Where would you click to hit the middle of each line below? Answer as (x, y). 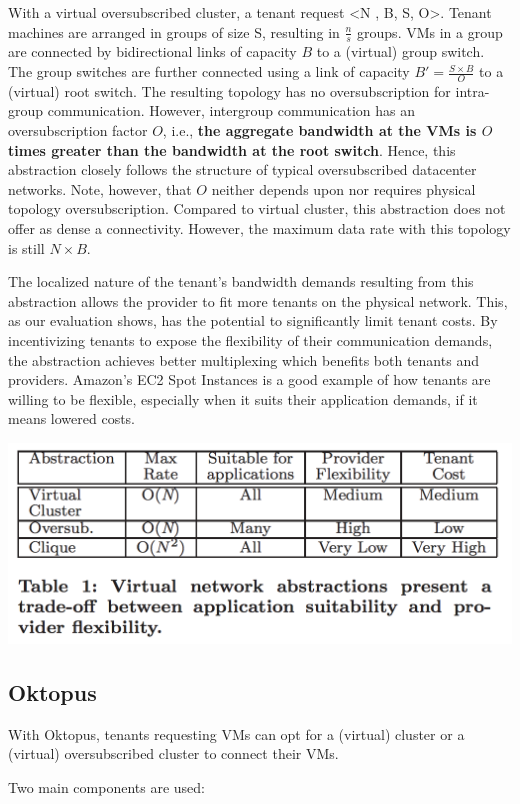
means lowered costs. (72, 418)
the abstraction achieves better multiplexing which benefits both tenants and (243, 359)
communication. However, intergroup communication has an (231, 110)
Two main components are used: (106, 786)
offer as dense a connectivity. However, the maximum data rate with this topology (259, 228)
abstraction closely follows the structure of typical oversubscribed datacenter (242, 169)
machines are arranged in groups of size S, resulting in (174, 31)
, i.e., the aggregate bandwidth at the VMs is (319, 130)
